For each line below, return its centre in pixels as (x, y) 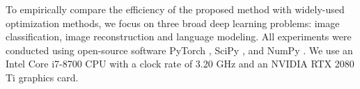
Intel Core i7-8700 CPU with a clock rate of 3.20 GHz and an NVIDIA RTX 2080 (180, 64)
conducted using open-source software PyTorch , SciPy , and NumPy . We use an (179, 50)
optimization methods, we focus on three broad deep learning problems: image (173, 23)
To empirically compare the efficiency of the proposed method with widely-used (175, 9)
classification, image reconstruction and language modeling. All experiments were (179, 37)
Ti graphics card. (42, 77)
